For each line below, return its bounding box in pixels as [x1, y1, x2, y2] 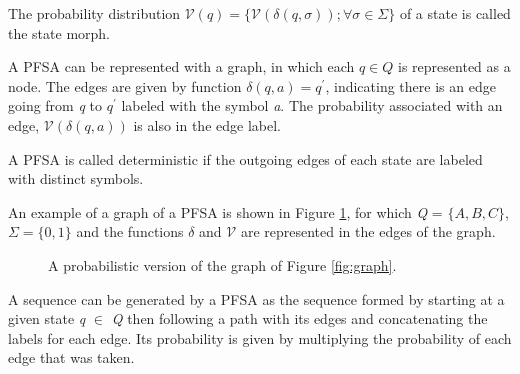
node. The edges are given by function [8, 75, 242, 96]
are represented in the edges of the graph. [240, 221, 496, 242]
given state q [8, 308, 86, 329]
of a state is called [399, 3, 511, 23]
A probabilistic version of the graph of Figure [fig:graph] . [48, 254, 397, 275]
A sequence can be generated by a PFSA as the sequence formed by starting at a [8, 288, 505, 309]
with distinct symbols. [8, 168, 144, 189]
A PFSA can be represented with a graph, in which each [8, 56, 355, 77]
